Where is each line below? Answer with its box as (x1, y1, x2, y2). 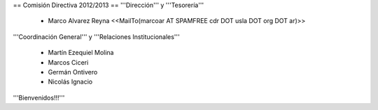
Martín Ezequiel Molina (48, 49, 114, 57)
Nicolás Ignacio (48, 77, 93, 86)
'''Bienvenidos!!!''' (13, 93, 65, 102)
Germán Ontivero (48, 68, 98, 76)
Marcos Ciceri (48, 58, 89, 66)
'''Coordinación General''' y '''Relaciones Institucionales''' (13, 32, 180, 41)
